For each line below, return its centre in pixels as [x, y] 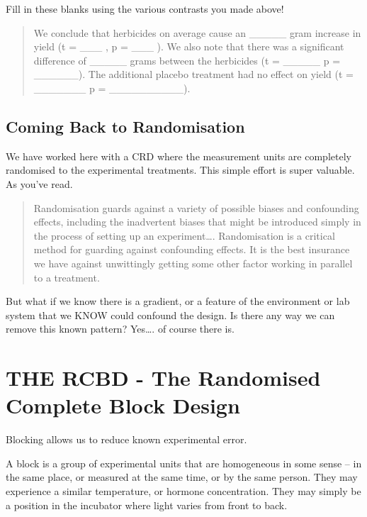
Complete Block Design [123, 405]
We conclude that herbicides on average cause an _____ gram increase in [197, 32]
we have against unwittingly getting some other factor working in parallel [193, 263]
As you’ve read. [39, 183]
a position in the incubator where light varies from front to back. [147, 505]
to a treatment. [67, 277]
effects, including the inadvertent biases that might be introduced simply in [197, 222]
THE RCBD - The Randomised [163, 378]
